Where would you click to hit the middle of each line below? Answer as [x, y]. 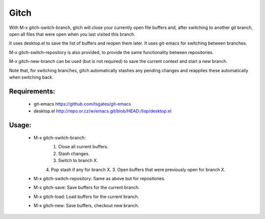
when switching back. [31, 77]
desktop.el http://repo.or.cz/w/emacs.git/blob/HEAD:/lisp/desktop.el [103, 111]
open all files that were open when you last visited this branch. [72, 34]
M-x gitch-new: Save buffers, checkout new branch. [86, 206]
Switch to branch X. [78, 161]
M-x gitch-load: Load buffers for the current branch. [86, 196]
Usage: [20, 125]
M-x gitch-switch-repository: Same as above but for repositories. [99, 179]
